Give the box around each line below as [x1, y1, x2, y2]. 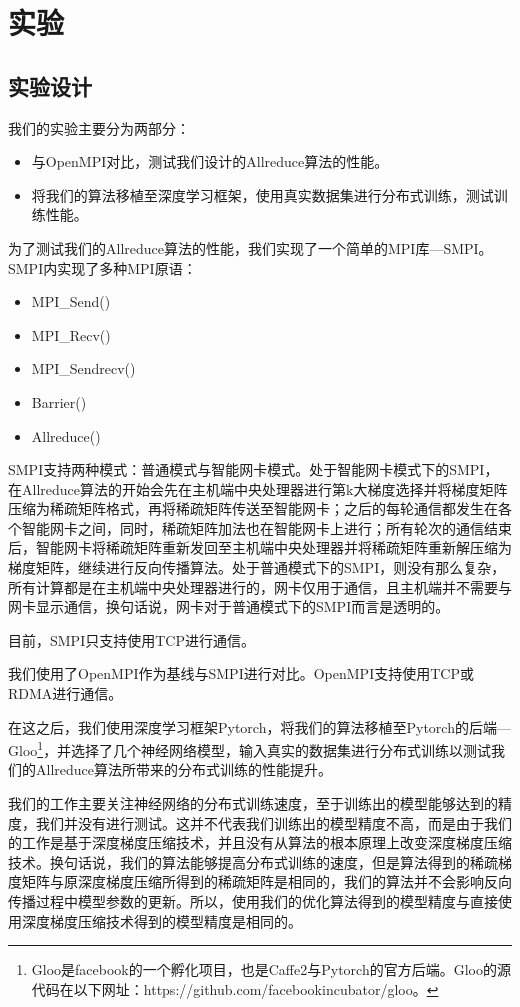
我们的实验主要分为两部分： [8, 117, 190, 138]
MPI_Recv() [31, 324, 111, 345]
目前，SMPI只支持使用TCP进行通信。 [8, 629, 255, 650]
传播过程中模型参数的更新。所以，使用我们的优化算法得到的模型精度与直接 [8, 891, 498, 912]
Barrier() [31, 391, 87, 412]
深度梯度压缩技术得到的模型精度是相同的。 [21, 910, 302, 931]
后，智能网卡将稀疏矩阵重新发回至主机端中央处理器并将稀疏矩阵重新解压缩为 [8, 537, 512, 558]
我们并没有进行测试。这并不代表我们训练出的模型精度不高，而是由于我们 [35, 812, 512, 833]
